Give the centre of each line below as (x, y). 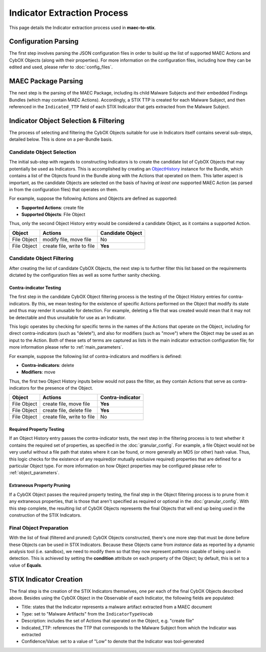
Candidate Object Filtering (41, 259)
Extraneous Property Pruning (40, 486)
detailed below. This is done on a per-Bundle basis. (61, 139)
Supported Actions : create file (52, 207)
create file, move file (66, 404)
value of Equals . (26, 565)
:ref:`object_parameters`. (34, 473)
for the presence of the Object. (62, 388)
